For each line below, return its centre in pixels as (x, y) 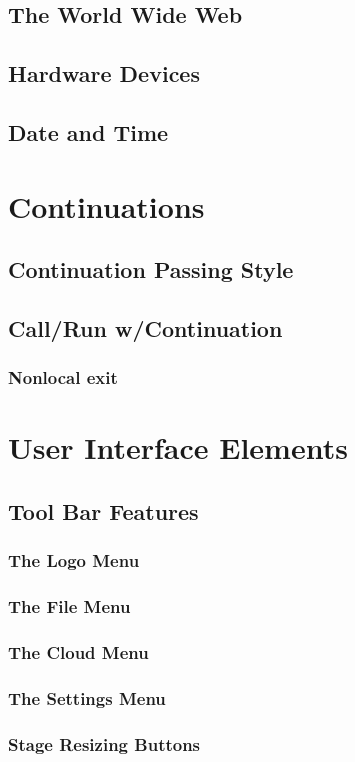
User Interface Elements (178, 447)
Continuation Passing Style (151, 269)
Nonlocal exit (63, 377)
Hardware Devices (104, 73)
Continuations (106, 205)
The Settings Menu (87, 697)
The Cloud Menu (78, 651)
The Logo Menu (74, 560)
